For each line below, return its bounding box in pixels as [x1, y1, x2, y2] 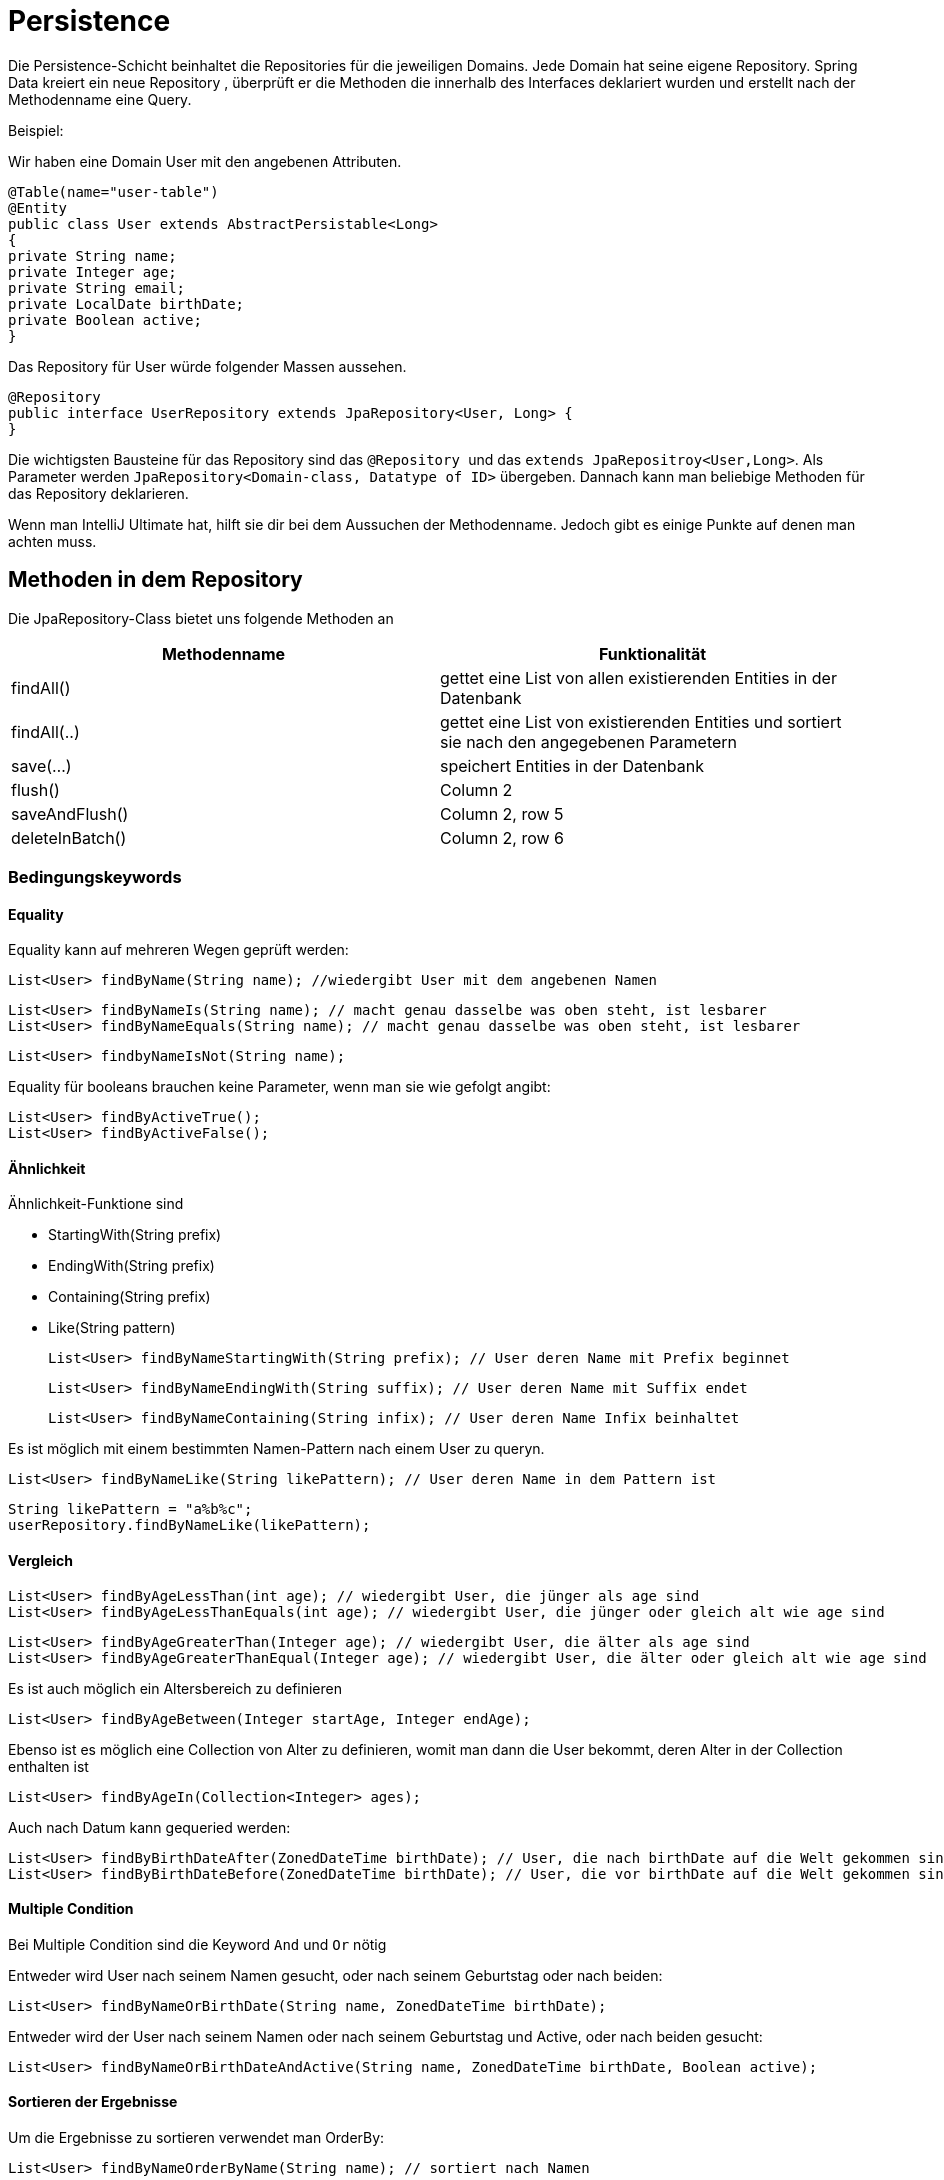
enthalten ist [8, 1757, 89, 1775]
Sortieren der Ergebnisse [8, 2093, 178, 2111]
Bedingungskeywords [8, 866, 182, 887]
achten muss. [8, 532, 97, 550]
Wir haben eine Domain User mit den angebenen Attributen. [8, 152, 402, 170]
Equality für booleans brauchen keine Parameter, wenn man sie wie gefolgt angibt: [8, 1078, 551, 1096]
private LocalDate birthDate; [8, 295, 245, 312]
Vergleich [8, 1552, 74, 1570]
